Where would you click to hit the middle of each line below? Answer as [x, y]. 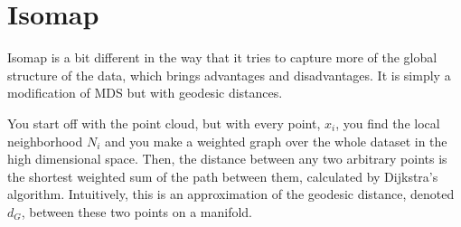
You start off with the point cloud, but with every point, [164, 123]
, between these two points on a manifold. [137, 211]
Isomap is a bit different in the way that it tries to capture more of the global [222, 57]
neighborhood [45, 141]
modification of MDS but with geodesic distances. [145, 93]
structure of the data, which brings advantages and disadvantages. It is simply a [229, 75]
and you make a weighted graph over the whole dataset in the [276, 141]
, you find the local [388, 123]
